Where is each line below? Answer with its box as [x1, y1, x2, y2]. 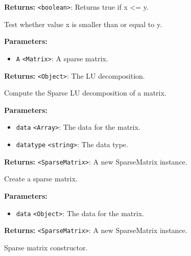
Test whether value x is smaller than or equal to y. [4, 18, 162, 29]
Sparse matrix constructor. [4, 242, 88, 252]
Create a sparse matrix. [4, 173, 78, 184]
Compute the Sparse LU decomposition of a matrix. [4, 87, 166, 98]
